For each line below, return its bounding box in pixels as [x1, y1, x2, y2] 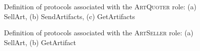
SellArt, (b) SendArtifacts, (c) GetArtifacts [4, 11, 135, 21]
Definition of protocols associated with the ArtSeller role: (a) [4, 27, 194, 38]
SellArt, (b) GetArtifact [4, 37, 77, 47]
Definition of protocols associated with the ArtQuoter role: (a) [4, 1, 197, 11]
